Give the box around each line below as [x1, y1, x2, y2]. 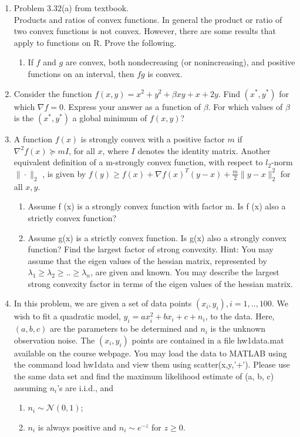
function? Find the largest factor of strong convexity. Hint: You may [28, 243, 274, 255]
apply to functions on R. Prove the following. [14, 36, 177, 48]
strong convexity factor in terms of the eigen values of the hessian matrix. [28, 277, 293, 289]
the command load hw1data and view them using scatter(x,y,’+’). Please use [14, 358, 290, 371]
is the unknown [210, 322, 266, 335]
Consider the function [14, 87, 92, 99]
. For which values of [208, 100, 283, 112]
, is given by [42, 167, 86, 179]
